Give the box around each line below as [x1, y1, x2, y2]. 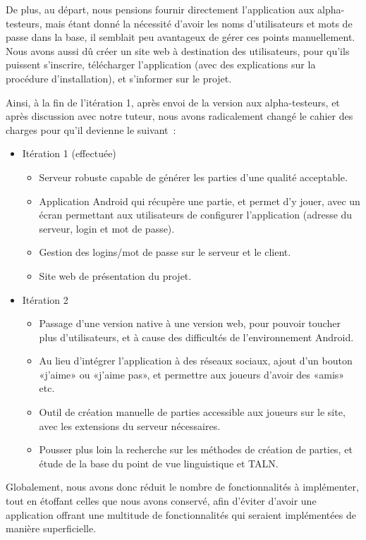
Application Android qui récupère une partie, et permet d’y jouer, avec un [39, 193, 360, 208]
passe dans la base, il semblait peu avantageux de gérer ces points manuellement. [6, 30, 355, 44]
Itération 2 [22, 292, 68, 307]
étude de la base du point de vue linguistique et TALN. [39, 455, 279, 470]
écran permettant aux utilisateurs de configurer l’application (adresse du [39, 207, 353, 222]
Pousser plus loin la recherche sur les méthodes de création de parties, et [39, 442, 353, 457]
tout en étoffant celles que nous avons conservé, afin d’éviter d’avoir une [6, 493, 317, 508]
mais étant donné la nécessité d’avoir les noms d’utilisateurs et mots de [45, 16, 353, 30]
